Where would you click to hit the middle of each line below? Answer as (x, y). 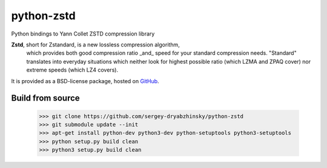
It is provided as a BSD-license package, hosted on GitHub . (85, 81)
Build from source (45, 98)
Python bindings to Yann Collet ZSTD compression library (83, 34)
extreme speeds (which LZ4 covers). (72, 70)
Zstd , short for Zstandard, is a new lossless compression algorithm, (95, 45)
